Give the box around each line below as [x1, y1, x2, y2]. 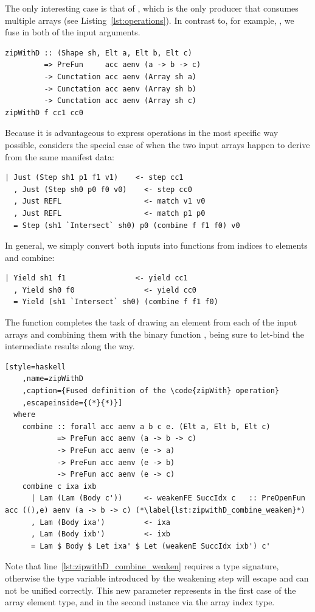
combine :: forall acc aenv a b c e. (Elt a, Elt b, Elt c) [22, 422, 271, 431]
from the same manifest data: [5, 150, 114, 163]
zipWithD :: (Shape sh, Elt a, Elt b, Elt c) [5, 48, 192, 57]
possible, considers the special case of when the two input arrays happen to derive [5, 138, 310, 151]
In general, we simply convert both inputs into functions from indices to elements [5, 239, 308, 252]
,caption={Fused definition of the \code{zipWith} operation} [22, 386, 280, 396]
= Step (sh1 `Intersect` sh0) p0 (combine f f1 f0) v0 [13, 221, 240, 230]
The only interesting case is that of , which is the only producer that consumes [5, 2, 299, 14]
